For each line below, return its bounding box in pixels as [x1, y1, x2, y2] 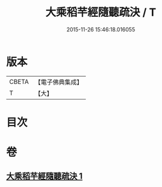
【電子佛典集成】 [34, 78, 83, 86]
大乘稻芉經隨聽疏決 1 [6, 171, 83, 182]
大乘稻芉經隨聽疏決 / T [45, 5, 157, 19]
